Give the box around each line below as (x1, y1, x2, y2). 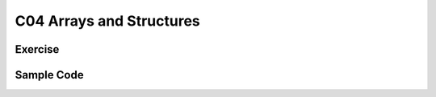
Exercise (15, 42, 60, 56)
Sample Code (15, 68, 84, 82)
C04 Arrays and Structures (15, 12, 201, 30)
